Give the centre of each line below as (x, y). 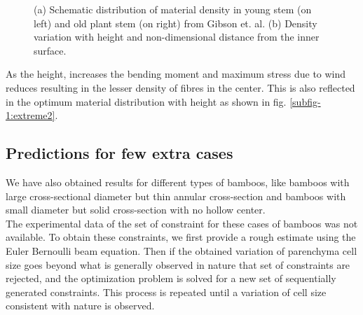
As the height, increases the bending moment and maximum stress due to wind (176, 74)
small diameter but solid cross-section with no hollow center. (136, 210)
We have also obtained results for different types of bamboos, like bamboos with (178, 182)
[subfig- (305, 101)
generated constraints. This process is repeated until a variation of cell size (166, 292)
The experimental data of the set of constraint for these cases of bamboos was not (182, 223)
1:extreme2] (30, 115)
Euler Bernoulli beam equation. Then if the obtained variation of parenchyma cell (181, 250)
